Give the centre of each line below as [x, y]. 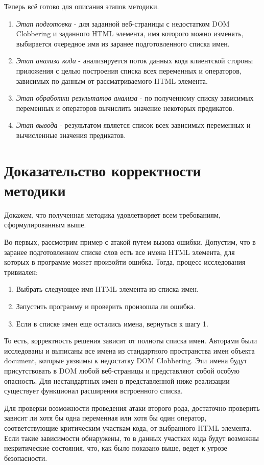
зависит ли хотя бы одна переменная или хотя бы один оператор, [105, 418]
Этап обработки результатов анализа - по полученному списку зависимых [135, 98]
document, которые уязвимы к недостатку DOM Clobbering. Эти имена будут [126, 361]
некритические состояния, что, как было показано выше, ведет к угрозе [116, 448]
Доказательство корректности [103, 170]
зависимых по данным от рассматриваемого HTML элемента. [112, 80]
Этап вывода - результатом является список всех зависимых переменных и [133, 125]
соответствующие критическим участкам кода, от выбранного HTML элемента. [128, 427]
